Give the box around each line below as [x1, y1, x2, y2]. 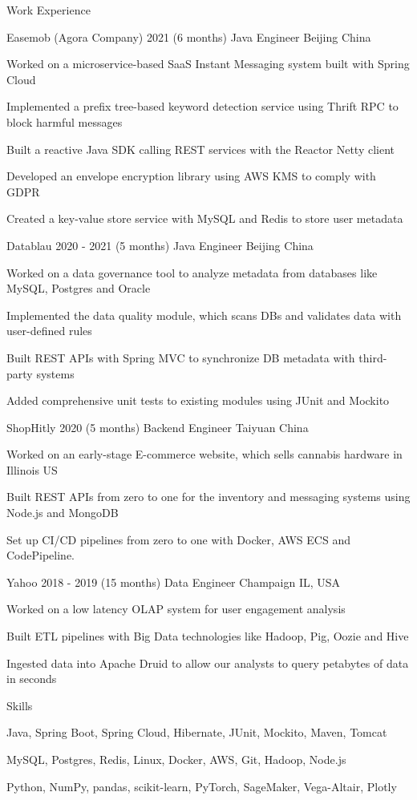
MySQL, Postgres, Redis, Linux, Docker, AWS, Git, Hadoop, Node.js [6, 751, 346, 767]
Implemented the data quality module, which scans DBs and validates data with [6, 306, 402, 323]
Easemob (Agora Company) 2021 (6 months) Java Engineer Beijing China [6, 28, 371, 45]
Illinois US [6, 461, 58, 478]
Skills [6, 697, 33, 713]
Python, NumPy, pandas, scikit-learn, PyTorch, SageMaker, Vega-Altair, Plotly [6, 778, 397, 794]
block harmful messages [6, 113, 123, 130]
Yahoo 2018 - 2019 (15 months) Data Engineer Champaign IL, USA [6, 573, 341, 590]
